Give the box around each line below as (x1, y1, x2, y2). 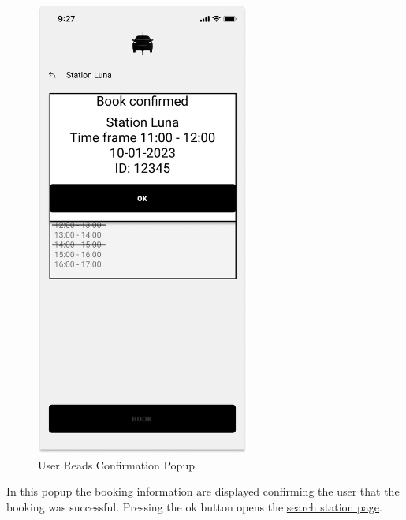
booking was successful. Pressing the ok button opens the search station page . (6, 498, 382, 514)
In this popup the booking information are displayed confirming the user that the (6, 483, 400, 499)
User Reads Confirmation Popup (38, 456, 195, 473)
